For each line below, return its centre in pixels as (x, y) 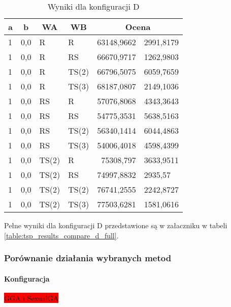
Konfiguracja (27, 278)
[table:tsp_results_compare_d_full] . (61, 235)
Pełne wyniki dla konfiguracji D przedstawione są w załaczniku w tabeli (116, 225)
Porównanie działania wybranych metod (88, 258)
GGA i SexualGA (31, 298)
